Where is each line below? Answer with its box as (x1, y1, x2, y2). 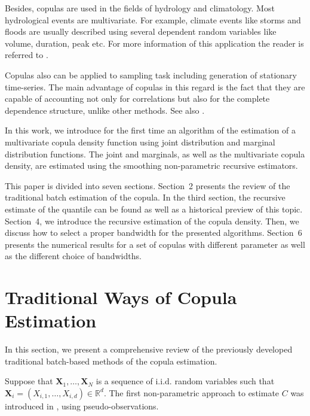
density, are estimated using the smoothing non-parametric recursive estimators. (5, 159, 298, 172)
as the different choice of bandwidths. (5, 250, 142, 262)
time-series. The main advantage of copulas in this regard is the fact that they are (5, 80, 305, 93)
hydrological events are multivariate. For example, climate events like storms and (5, 13, 301, 26)
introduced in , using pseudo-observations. (5, 399, 159, 412)
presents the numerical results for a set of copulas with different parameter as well (5, 238, 305, 250)
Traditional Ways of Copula (5, 285, 237, 309)
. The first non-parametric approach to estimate (103, 386, 280, 399)
